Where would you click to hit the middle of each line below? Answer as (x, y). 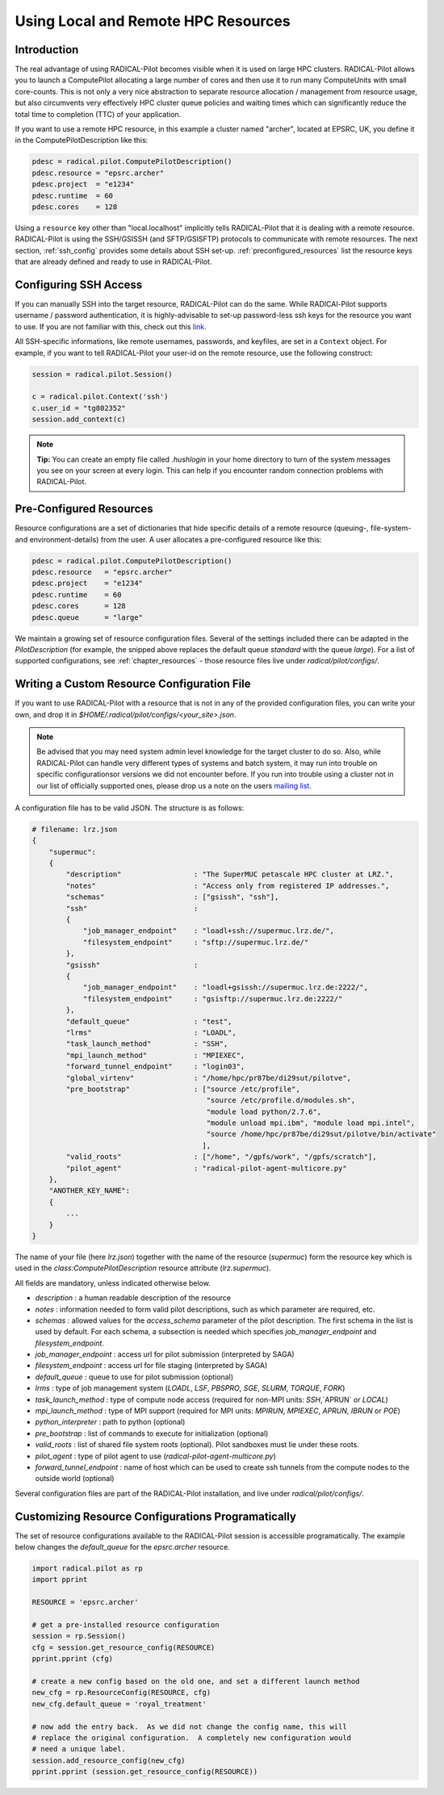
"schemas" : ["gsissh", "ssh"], (172, 897)
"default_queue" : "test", (149, 1021)
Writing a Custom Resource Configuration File (133, 684)
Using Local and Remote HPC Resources (153, 21)
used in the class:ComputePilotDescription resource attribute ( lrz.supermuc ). (143, 1268)
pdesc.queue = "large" (87, 617)
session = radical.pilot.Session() (102, 374)
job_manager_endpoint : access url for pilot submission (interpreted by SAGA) (165, 1354)
